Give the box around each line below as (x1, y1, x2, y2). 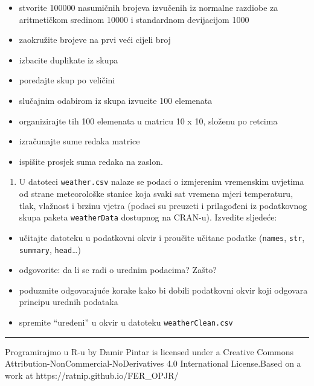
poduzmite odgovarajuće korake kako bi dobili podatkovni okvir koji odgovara (19, 283, 308, 296)
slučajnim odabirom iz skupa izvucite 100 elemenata (19, 94, 213, 106)
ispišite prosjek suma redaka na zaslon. (19, 155, 163, 167)
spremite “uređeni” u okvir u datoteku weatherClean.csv (19, 315, 233, 328)
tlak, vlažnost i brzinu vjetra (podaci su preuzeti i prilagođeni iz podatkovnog (19, 199, 307, 211)
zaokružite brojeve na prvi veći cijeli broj (19, 33, 171, 46)
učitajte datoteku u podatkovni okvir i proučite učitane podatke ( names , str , (19, 231, 305, 243)
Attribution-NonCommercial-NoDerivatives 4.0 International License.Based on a (5, 357, 301, 370)
